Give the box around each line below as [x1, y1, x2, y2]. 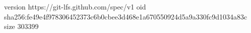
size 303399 [4, 21, 39, 31]
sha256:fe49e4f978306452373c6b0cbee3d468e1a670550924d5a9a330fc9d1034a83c [4, 11, 247, 21]
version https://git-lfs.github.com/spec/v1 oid [4, 1, 146, 11]
